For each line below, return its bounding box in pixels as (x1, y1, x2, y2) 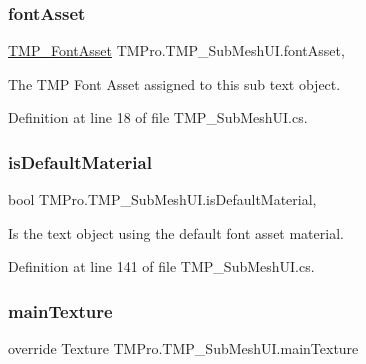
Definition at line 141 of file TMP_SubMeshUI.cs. (8, 256, 315, 277)
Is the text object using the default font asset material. (8, 222, 344, 243)
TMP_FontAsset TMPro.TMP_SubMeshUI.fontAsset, (8, 40, 345, 61)
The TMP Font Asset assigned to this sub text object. (8, 73, 341, 94)
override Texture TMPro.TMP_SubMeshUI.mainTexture (8, 338, 359, 359)
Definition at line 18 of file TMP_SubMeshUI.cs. (8, 107, 308, 128)
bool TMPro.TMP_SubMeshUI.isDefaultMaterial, (8, 189, 317, 210)
